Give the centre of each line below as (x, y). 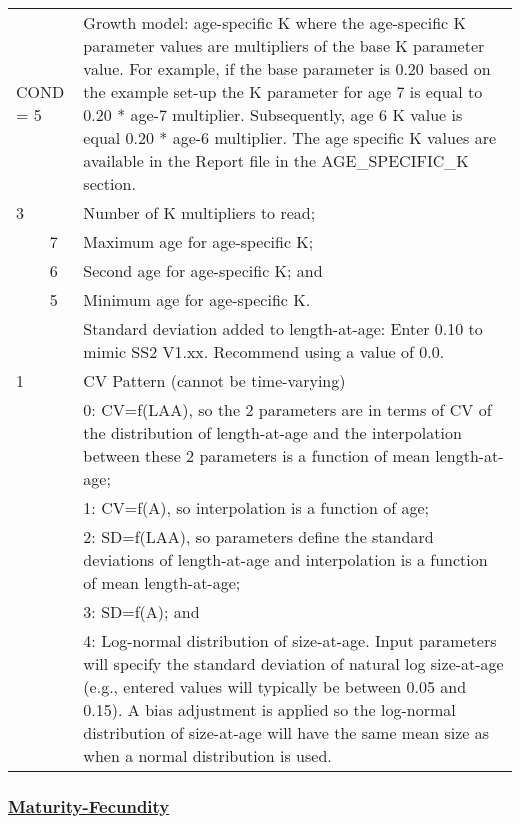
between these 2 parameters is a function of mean (256, 455)
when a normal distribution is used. (207, 755)
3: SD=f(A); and (141, 611)
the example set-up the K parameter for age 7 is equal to (283, 91)
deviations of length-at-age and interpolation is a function (285, 559)
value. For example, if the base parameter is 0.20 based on (287, 68)
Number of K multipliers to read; (199, 212)
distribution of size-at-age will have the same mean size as (286, 732)
